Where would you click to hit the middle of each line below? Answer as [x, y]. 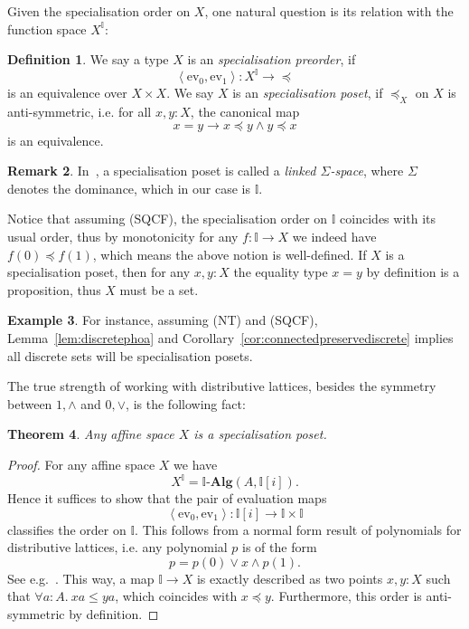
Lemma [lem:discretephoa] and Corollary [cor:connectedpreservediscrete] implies [230, 338]
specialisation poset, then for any [99, 272]
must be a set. [159, 289]
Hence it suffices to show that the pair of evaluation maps [167, 498]
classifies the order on [67, 529]
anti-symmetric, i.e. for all [80, 112]
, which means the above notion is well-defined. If [230, 254]
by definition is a [413, 272]
